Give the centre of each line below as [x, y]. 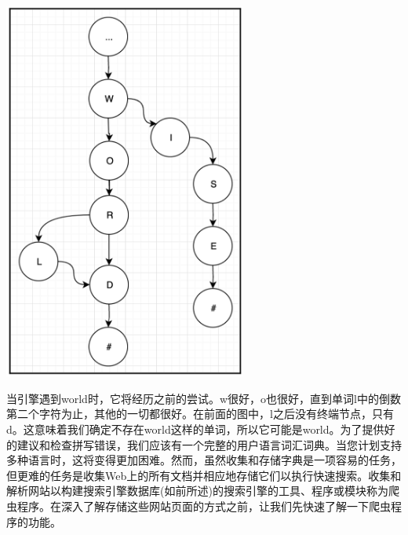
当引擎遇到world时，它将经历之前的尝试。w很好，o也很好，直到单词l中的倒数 [204, 398]
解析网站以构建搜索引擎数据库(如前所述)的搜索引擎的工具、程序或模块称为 [197, 491]
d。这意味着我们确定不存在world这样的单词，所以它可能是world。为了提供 [195, 429]
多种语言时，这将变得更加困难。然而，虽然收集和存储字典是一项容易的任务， [204, 460]
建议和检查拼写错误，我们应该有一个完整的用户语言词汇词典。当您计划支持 [209, 444]
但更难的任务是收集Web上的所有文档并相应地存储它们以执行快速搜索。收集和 [204, 475]
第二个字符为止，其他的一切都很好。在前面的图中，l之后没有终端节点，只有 [200, 414]
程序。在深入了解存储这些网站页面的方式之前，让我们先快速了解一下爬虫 [204, 506]
